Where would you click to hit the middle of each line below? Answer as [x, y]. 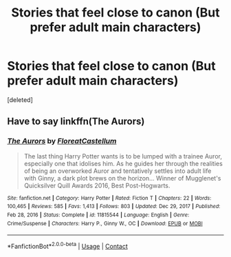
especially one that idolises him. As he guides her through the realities [123, 163]
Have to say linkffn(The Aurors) [76, 122]
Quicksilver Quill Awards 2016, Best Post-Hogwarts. [97, 185]
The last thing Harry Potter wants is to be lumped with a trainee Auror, [123, 156]
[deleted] [20, 100]
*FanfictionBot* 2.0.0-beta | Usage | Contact [68, 246]
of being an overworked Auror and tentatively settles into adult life [118, 171]
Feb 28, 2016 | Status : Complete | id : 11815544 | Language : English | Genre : [98, 215]
